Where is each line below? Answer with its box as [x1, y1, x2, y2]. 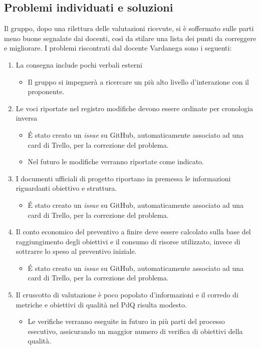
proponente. [28, 86, 64, 97]
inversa [16, 113, 38, 123]
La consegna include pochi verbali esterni [16, 59, 142, 70]
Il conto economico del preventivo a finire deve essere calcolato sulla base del [16, 226, 251, 237]
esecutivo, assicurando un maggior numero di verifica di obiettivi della [28, 325, 243, 336]
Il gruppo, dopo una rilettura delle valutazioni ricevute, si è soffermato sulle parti [4, 23, 254, 34]
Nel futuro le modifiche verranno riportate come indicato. [28, 156, 204, 167]
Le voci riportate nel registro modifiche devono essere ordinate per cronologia [16, 103, 253, 113]
